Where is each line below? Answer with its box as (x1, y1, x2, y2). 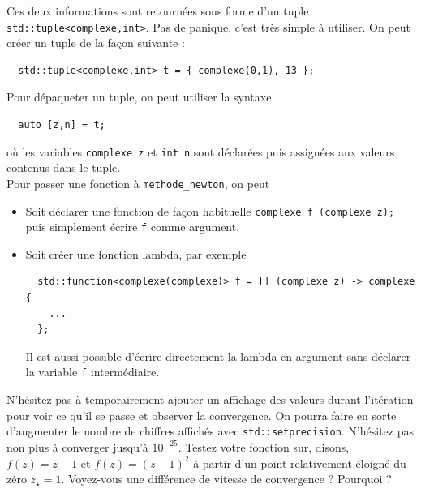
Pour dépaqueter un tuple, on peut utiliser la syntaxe (6, 88, 272, 105)
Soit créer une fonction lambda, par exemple (25, 245, 247, 262)
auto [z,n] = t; (18, 119, 105, 131)
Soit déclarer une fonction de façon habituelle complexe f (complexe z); (25, 202, 395, 219)
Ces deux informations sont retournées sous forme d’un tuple (6, 2, 309, 19)
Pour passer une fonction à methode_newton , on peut (6, 174, 270, 191)
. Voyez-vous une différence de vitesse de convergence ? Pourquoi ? (61, 470, 392, 487)
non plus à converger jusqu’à (6, 438, 148, 455)
